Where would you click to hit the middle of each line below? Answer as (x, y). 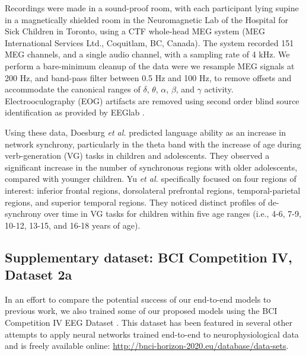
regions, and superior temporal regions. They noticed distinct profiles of (135, 202)
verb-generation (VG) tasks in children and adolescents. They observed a (137, 155)
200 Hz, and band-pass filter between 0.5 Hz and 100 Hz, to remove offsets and (148, 77)
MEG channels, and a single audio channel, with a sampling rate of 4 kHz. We (147, 54)
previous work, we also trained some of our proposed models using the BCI (141, 311)
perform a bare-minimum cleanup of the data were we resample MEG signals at (150, 65)
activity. (219, 89)
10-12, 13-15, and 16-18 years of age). (73, 225)
